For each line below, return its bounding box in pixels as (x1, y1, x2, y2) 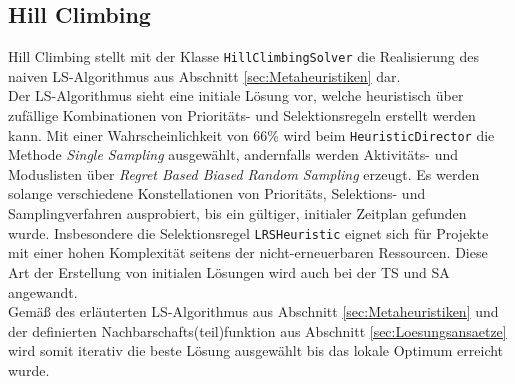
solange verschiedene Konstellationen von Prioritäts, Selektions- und (8, 183, 426, 204)
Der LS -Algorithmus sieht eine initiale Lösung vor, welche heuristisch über (8, 85, 464, 106)
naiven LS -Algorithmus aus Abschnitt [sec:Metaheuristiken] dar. (8, 65, 401, 86)
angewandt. (8, 281, 78, 302)
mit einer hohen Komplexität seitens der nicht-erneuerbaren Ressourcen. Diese (8, 242, 488, 263)
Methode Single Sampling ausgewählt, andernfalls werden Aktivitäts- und (8, 144, 459, 165)
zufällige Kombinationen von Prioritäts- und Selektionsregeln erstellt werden (8, 105, 476, 126)
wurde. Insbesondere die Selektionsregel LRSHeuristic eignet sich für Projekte (8, 222, 489, 243)
